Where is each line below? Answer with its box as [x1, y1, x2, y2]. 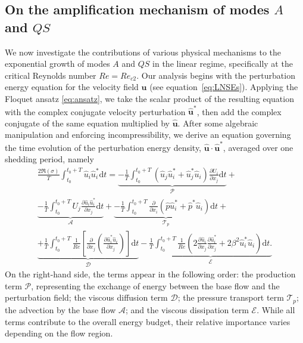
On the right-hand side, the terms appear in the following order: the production [5, 268, 296, 280]
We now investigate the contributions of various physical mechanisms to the [5, 45, 282, 58]
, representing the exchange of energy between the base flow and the [31, 279, 280, 292]
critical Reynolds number [5, 69, 96, 81]
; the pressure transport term [177, 291, 284, 304]
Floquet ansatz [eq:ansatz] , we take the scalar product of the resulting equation [5, 92, 294, 104]
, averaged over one [223, 141, 293, 153]
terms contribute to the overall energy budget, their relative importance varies [5, 315, 290, 327]
